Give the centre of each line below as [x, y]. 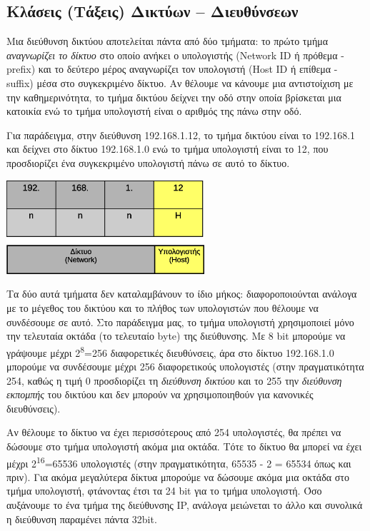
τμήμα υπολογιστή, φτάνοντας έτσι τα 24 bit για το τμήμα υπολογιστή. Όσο [164, 491]
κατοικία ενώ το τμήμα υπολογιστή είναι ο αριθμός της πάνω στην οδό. [154, 111]
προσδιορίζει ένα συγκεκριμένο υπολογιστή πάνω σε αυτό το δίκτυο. [148, 162]
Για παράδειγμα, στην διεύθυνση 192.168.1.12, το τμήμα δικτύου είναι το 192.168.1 [181, 135]
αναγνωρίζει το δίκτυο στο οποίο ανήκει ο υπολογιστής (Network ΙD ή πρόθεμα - [175, 55]
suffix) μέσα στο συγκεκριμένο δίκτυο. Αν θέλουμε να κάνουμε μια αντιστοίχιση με [180, 82]
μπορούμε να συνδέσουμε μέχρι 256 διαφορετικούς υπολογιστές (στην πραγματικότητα [185, 366]
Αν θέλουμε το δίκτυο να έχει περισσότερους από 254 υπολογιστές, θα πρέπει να [174, 432]
